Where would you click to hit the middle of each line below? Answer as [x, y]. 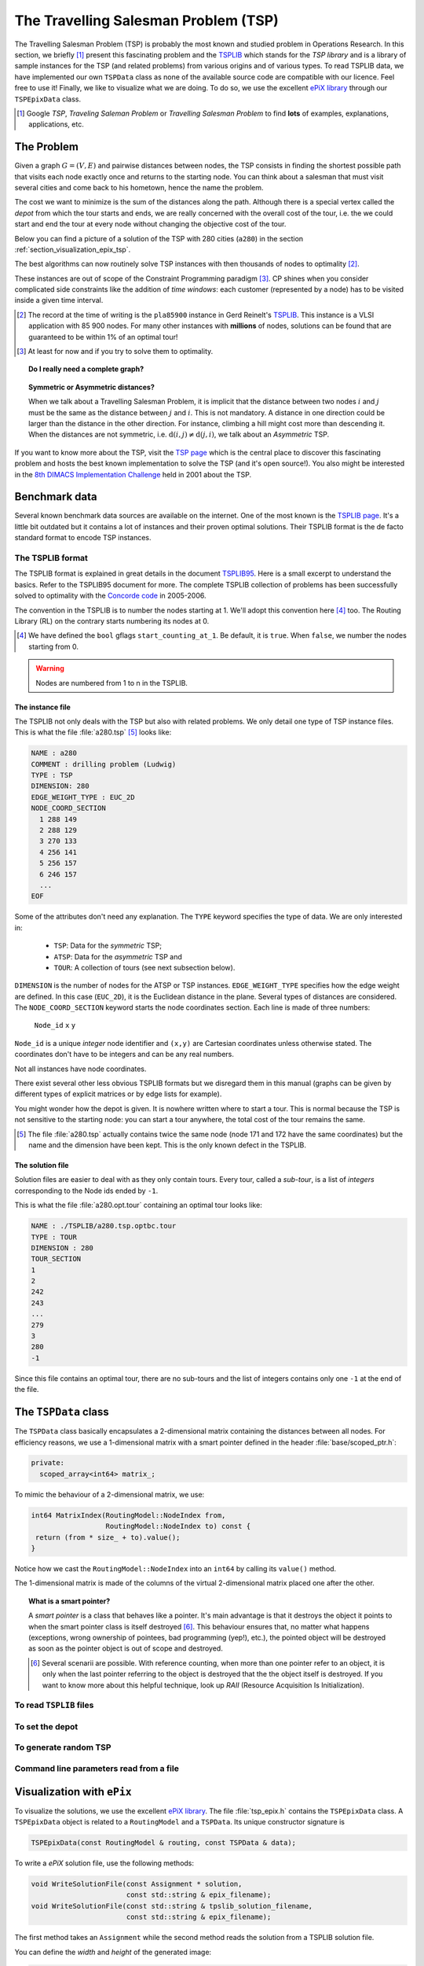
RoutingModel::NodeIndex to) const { [178, 1526]
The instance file [42, 707]
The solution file [42, 1165]
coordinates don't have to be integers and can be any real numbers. [124, 1055]
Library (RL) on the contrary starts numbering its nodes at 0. [112, 620]
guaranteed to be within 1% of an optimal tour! [103, 337]
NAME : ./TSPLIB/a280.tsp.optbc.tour [104, 1226]
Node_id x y [55, 1025]
